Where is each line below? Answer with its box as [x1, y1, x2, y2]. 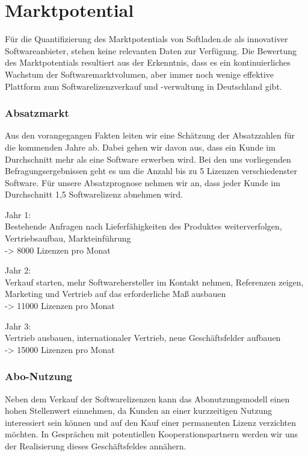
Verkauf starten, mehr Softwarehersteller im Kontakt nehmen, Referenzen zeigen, [5, 275, 304, 288]
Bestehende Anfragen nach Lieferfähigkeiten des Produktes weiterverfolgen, [5, 220, 282, 233]
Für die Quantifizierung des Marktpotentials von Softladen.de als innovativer [5, 33, 288, 45]
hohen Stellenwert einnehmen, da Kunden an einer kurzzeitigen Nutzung [5, 404, 273, 417]
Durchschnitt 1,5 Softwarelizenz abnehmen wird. [5, 188, 183, 201]
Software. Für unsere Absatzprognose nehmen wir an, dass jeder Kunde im [5, 176, 280, 189]
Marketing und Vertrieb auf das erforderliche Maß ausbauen [5, 287, 226, 300]
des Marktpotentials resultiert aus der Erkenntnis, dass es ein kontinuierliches [5, 56, 291, 69]
